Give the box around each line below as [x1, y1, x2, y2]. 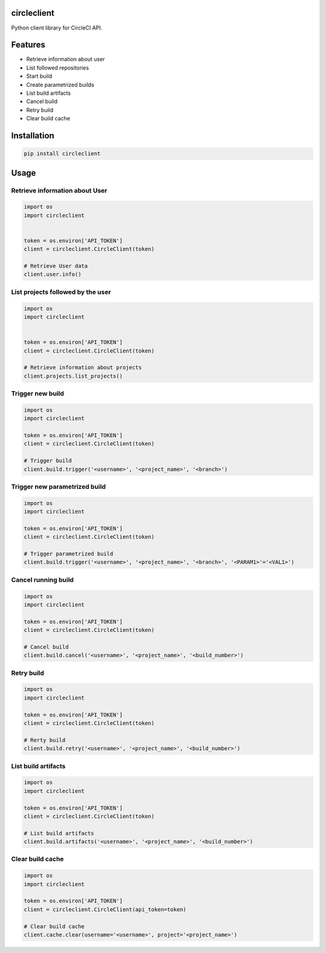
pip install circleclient [24, 150, 101, 157]
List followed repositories [26, 64, 89, 71]
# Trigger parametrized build [24, 550, 113, 558]
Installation [11, 130, 54, 141]
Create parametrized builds [26, 81, 95, 88]
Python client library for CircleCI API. [11, 24, 103, 31]
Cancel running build [11, 575, 74, 584]
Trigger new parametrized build [11, 482, 106, 491]
